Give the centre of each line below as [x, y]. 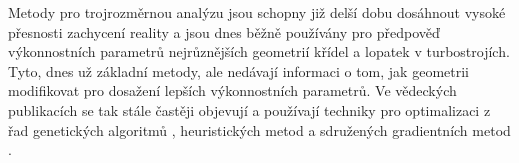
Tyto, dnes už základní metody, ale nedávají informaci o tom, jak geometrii [238, 70]
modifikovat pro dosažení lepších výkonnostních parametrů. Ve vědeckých [232, 90]
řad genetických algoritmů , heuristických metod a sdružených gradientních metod [259, 129]
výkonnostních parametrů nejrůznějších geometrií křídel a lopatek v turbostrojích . [259, 51]
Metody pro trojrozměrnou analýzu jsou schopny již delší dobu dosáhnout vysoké [257, 12]
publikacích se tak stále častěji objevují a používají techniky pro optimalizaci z [249, 109]
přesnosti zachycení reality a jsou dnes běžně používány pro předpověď [224, 31]
